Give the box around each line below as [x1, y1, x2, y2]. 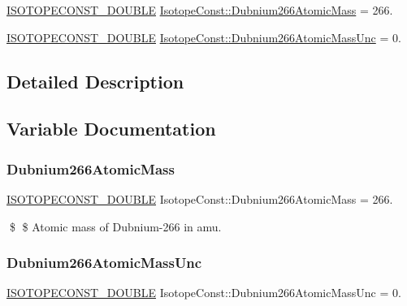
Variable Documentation [6, 116, 216, 141]
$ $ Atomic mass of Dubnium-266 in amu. [9, 218, 222, 235]
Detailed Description [6, 68, 184, 93]
